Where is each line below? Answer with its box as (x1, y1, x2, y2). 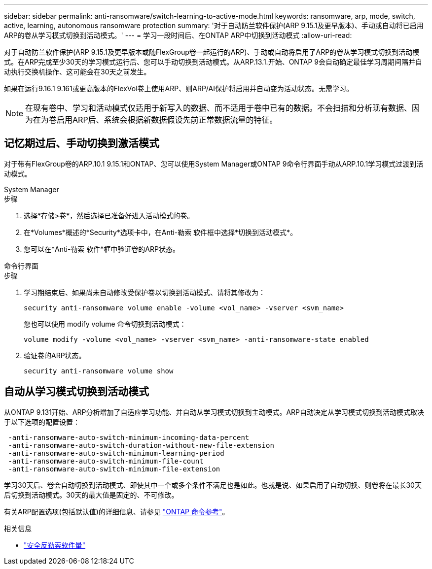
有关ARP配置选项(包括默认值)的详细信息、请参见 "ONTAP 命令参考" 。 (4, 507, 229, 516)
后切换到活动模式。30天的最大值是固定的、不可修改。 (4, 490, 179, 499)
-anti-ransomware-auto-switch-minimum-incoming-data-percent (8, 433, 250, 441)
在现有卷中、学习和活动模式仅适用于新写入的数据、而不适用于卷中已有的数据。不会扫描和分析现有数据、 (25, 103, 412, 113)
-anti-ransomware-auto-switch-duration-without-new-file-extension (8, 441, 274, 449)
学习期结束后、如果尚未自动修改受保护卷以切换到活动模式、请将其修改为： (24, 288, 265, 297)
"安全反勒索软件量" (24, 540, 86, 549)
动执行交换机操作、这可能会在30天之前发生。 (4, 67, 151, 76)
